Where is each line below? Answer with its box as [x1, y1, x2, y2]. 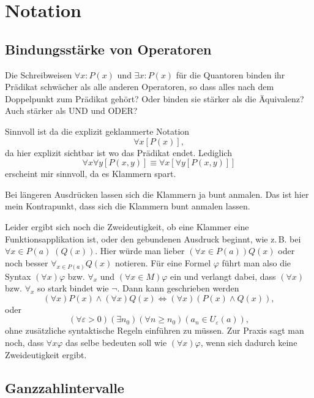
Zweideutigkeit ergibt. [5, 348, 87, 361]
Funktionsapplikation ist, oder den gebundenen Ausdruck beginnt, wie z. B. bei [5, 232, 301, 245]
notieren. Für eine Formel [114, 256, 211, 269]
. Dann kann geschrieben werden [117, 282, 239, 295]
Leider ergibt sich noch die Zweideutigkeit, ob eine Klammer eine [5, 220, 249, 233]
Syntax [5, 269, 31, 282]
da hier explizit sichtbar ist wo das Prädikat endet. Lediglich [5, 146, 232, 159]
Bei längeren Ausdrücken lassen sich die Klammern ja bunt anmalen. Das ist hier [5, 187, 309, 200]
